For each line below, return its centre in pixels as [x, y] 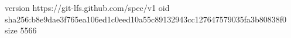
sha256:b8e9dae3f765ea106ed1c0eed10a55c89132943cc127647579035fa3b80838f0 [146, 19]
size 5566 [21, 30]
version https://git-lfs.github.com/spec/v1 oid [87, 7]
